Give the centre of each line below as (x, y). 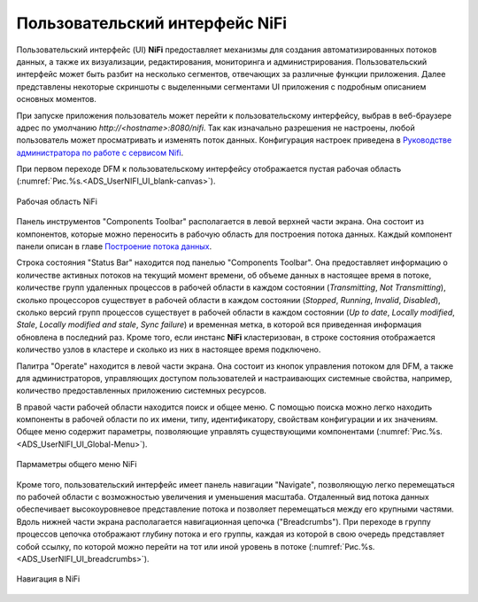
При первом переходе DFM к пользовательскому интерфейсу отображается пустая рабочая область (209, 169)
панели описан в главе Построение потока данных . (114, 246)
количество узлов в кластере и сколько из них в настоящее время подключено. (169, 349)
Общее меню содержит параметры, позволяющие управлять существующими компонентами (196, 432)
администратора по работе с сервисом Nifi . (100, 152)
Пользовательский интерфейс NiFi (152, 23)
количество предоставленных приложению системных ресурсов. (142, 391)
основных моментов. (57, 99)
